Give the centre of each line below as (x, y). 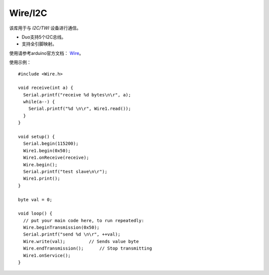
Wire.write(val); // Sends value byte (81, 241)
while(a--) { (39, 102)
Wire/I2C (28, 13)
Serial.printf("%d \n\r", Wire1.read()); (80, 109)
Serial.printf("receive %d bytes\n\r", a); (77, 95)
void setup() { (37, 137)
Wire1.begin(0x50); (47, 150)
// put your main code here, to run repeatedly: (84, 220)
